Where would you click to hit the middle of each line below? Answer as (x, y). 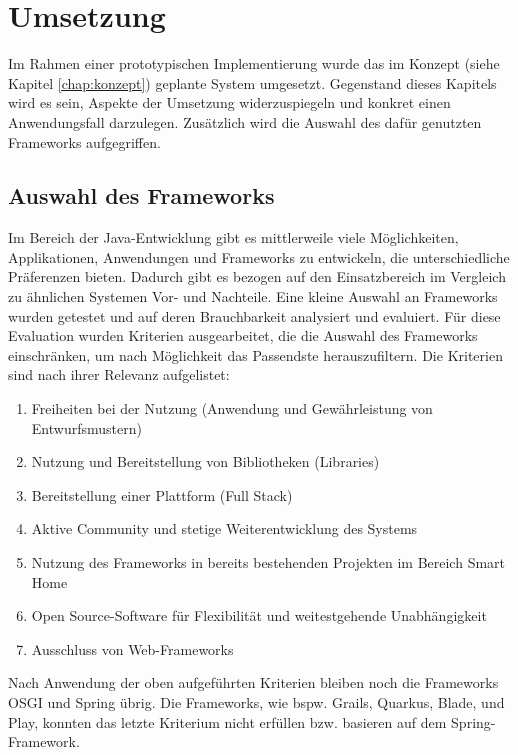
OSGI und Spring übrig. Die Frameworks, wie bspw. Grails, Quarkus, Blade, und (256, 701)
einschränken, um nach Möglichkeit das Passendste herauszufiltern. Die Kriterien (255, 354)
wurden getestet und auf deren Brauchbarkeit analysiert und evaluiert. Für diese (254, 315)
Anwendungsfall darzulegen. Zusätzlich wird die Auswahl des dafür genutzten (245, 121)
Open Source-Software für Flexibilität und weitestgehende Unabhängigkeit (259, 615)
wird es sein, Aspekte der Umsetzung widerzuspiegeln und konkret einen (229, 102)
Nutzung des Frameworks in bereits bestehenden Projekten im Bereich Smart (268, 562)
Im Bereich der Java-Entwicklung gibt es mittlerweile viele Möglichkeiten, (233, 237)
